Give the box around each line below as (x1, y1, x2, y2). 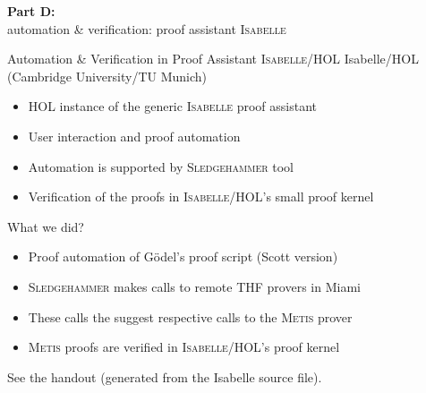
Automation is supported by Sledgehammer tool (28, 157, 294, 175)
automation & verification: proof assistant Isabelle (7, 19, 286, 38)
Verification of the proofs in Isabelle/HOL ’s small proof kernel (28, 187, 374, 206)
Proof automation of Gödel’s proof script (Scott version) (28, 247, 338, 266)
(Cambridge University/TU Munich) (7, 66, 208, 85)
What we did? (7, 217, 84, 235)
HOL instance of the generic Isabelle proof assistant (28, 97, 317, 115)
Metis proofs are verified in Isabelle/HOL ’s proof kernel (28, 337, 340, 356)
